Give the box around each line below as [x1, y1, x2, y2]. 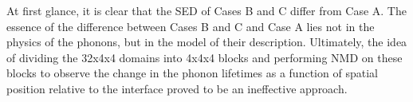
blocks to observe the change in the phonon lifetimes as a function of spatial [6, 65, 378, 81]
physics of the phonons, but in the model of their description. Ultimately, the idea [6, 33, 407, 50]
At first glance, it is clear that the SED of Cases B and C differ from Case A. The [6, 2, 407, 18]
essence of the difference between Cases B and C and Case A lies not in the [6, 18, 375, 34]
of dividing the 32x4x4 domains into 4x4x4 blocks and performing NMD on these [6, 49, 403, 65]
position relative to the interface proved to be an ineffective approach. [6, 80, 348, 96]
